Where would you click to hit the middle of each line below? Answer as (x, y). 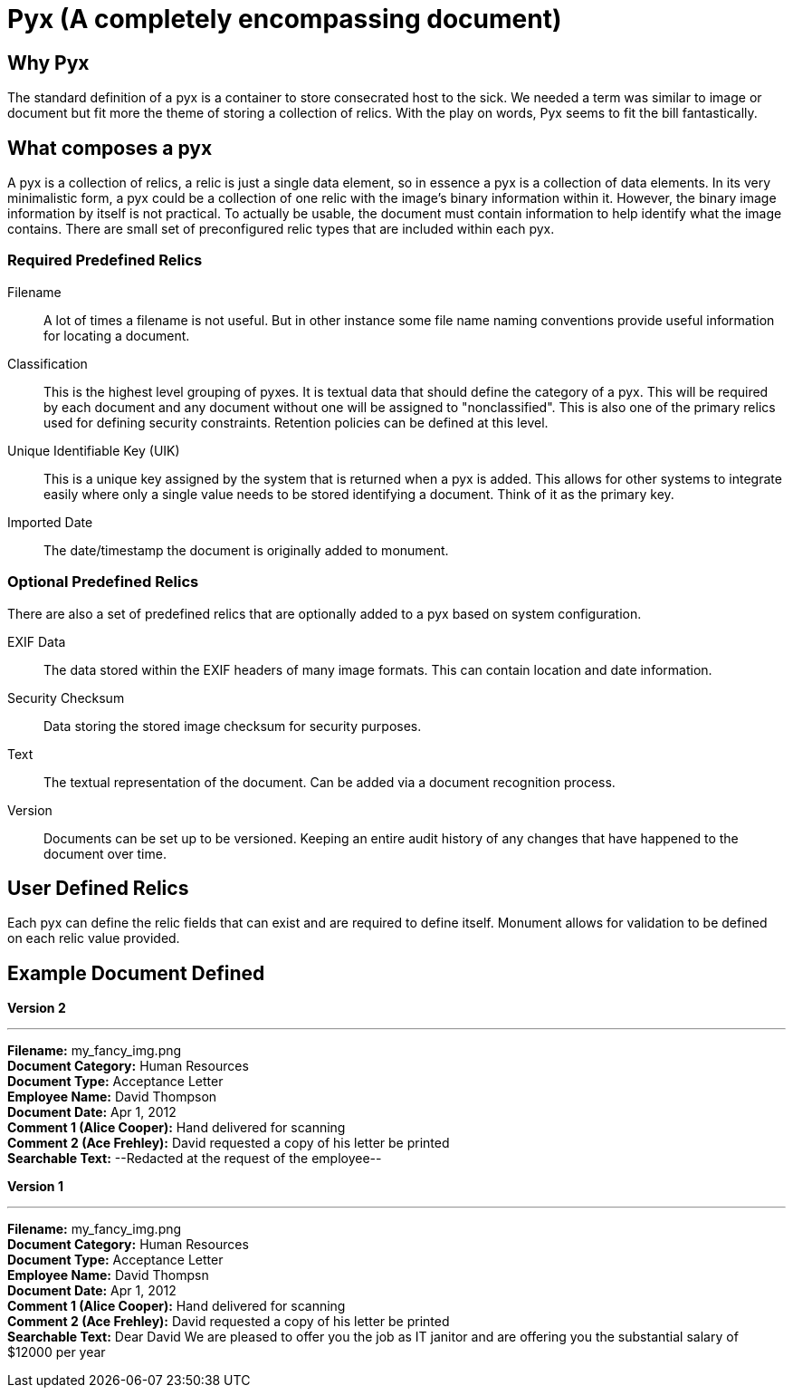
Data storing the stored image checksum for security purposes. (233, 726)
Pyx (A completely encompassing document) (285, 19)
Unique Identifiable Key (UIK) (94, 450)
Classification (48, 363)
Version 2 (37, 1008)
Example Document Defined (136, 973)
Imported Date (50, 522)
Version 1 (35, 1187)
